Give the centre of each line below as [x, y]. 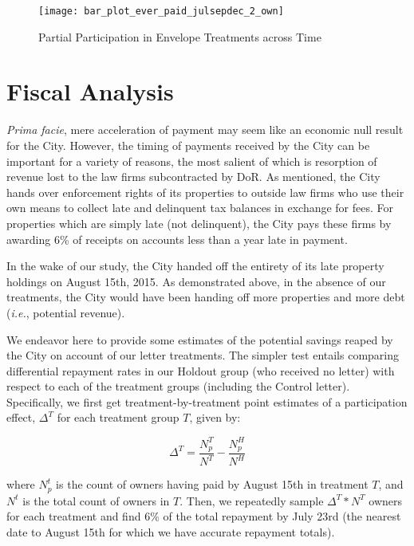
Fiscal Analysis [90, 91]
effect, [21, 417]
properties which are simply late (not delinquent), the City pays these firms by [199, 223]
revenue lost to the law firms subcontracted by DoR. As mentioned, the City [193, 177]
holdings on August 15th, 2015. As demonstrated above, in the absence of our [196, 281]
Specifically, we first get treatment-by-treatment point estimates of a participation [207, 401]
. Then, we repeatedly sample [252, 500]
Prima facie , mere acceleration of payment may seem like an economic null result [205, 130]
